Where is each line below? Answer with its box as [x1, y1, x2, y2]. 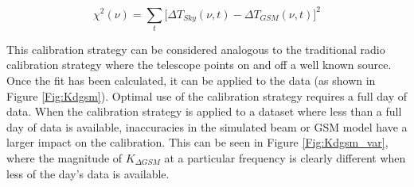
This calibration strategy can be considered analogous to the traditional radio [6, 40, 385, 57]
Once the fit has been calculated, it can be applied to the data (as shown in [6, 72, 376, 89]
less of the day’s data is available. [6, 165, 170, 181]
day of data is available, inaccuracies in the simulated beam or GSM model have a [6, 118, 408, 135]
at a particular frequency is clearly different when [164, 149, 406, 166]
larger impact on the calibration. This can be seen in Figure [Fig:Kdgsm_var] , [6, 134, 389, 151]
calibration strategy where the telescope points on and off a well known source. [6, 56, 392, 73]
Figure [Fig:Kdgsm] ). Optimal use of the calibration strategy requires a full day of [6, 87, 408, 104]
